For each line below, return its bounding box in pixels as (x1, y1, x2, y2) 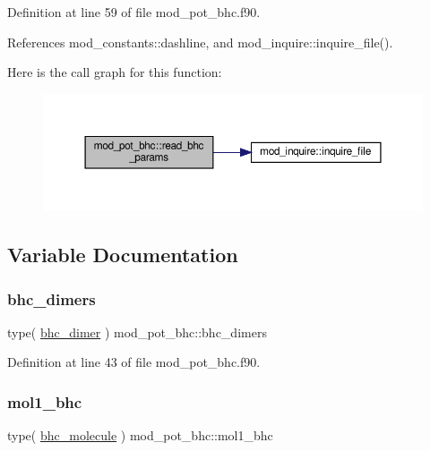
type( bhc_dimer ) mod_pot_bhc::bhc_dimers (7, 322, 267, 341)
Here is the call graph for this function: (7, 63, 222, 81)
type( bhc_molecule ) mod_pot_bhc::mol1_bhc (7, 426, 273, 445)
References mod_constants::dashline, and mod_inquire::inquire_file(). (7, 32, 393, 51)
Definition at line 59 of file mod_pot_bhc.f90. (7, 3, 261, 21)
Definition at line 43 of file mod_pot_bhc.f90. (7, 353, 261, 371)
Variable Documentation (7, 241, 238, 268)
